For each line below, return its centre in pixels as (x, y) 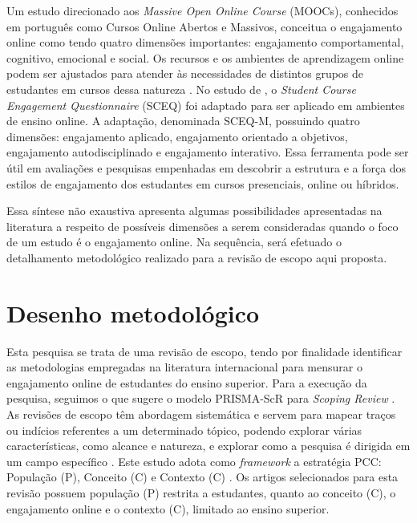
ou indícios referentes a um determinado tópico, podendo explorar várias (184, 430)
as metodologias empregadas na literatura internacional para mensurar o (184, 367)
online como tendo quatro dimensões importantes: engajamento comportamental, (205, 42)
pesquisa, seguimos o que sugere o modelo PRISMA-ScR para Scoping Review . (201, 398)
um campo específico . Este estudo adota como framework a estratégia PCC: (194, 461)
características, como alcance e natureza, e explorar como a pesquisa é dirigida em (208, 446)
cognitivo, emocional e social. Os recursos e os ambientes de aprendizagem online (205, 57)
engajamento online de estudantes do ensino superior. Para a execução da (187, 382)
